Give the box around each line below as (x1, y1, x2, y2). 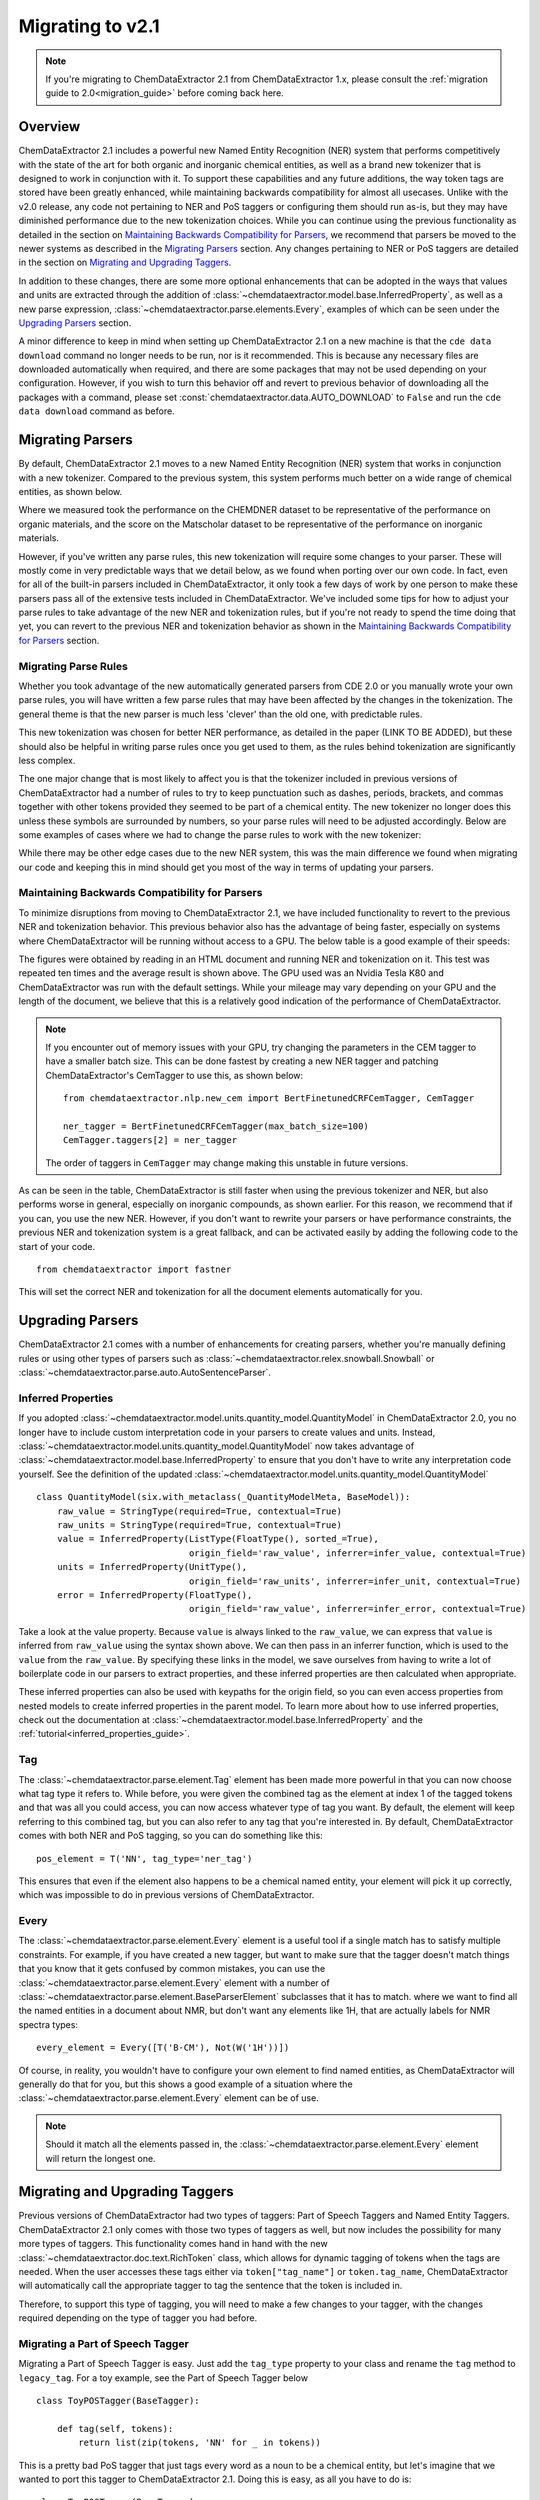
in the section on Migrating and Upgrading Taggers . (18, 256, 232, 269)
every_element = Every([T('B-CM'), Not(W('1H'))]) (36, 2042, 290, 2054)
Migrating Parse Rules (18, 659, 129, 673)
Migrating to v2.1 (18, 15, 160, 37)
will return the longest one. (45, 2152, 156, 2164)
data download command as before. (18, 405, 175, 417)
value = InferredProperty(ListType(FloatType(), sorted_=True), (56, 1533, 379, 1545)
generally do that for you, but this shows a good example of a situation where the (18, 2078, 354, 2090)
